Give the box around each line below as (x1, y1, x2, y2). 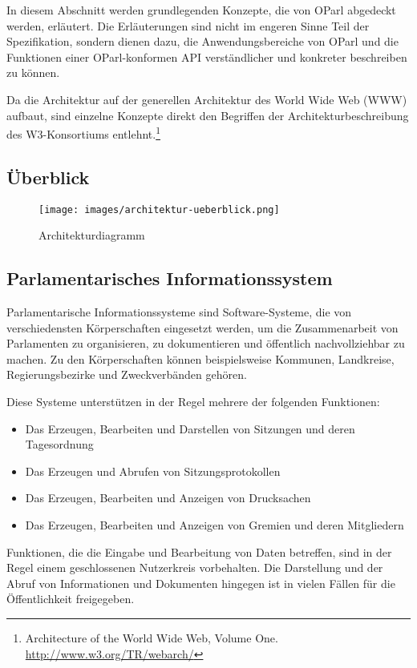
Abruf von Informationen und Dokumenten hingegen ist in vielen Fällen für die (6, 574, 395, 591)
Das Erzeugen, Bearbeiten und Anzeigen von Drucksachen (25, 489, 311, 506)
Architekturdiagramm (38, 227, 145, 243)
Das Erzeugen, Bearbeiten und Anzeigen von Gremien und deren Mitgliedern (25, 517, 404, 533)
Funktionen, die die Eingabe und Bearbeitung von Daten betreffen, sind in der (6, 543, 392, 560)
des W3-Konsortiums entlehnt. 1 (6, 123, 161, 142)
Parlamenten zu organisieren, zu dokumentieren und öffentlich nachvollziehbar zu (6, 335, 405, 352)
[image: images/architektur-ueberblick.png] (38, 203, 280, 215)
